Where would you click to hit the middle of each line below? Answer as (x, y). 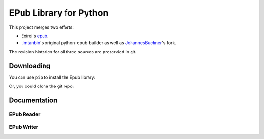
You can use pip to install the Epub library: (52, 77)
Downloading (30, 66)
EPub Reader (25, 114)
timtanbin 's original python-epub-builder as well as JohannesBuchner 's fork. (99, 43)
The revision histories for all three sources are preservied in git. (73, 52)
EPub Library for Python (59, 13)
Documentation (33, 100)
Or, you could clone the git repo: (42, 86)
